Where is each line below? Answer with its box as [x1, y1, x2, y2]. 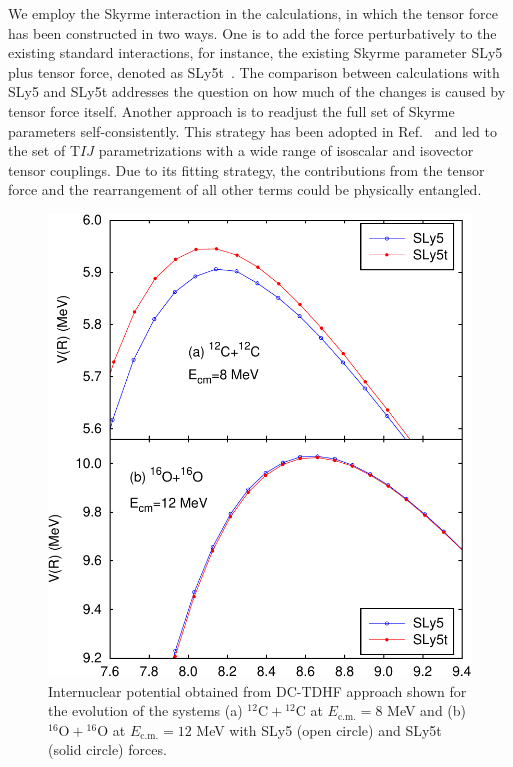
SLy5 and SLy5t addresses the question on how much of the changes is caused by [8, 81, 506, 102]
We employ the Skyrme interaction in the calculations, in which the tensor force [8, 3, 498, 23]
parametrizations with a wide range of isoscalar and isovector [98, 140, 474, 161]
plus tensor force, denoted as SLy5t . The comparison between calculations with [8, 61, 500, 82]
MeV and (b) [387, 700, 467, 721]
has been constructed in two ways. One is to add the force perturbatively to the [8, 22, 497, 43]
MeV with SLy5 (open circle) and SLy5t [196, 719, 442, 740]
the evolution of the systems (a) [48, 700, 243, 721]
